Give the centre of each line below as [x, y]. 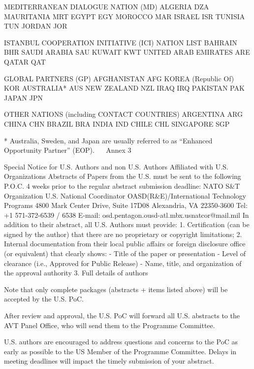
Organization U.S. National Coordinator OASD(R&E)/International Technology [125, 195]
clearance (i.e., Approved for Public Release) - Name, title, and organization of [123, 263]
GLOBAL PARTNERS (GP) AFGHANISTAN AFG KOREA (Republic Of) [119, 78]
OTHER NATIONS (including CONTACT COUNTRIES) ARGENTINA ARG [123, 114]
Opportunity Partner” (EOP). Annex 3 [68, 150]
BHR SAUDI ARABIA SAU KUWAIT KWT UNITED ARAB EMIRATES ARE [127, 52]
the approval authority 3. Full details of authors [76, 273]
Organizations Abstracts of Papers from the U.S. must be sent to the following [123, 176]
